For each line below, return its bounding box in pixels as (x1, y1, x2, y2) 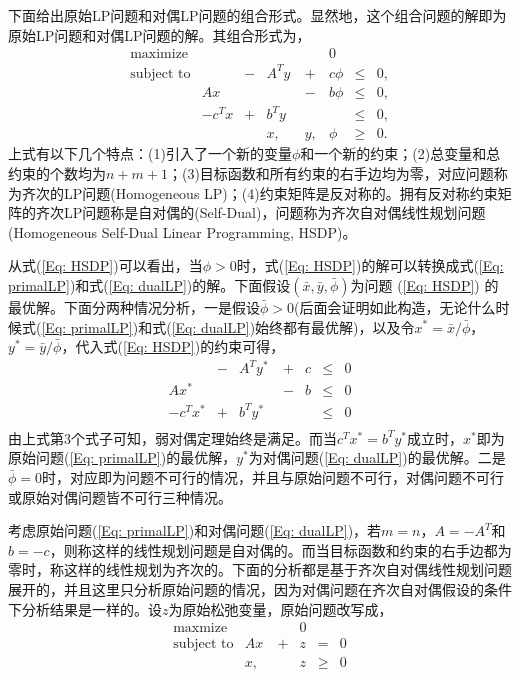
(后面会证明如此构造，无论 (294, 296, 468, 317)
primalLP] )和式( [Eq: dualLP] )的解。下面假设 (8, 274, 291, 295)
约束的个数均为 (8, 162, 106, 183)
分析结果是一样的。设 (21, 598, 162, 619)
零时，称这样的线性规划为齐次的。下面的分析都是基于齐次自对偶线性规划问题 (8, 559, 512, 580)
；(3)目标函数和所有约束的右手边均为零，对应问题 (167, 162, 494, 183)
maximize (130, 47, 189, 62)
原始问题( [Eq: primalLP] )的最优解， (8, 447, 237, 468)
